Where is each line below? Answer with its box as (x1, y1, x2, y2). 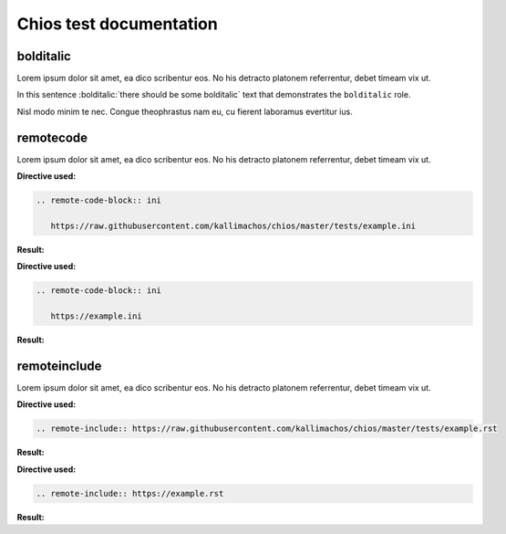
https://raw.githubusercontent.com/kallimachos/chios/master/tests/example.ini (50, 220, 417, 231)
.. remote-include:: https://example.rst (36, 488, 224, 498)
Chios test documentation (16, 14, 218, 34)
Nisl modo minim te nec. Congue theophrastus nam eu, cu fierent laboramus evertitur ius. (16, 106, 353, 117)
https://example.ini (50, 311, 143, 321)
